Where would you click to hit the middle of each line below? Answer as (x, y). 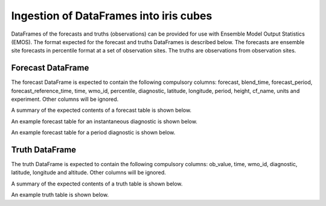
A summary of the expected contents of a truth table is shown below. (97, 184)
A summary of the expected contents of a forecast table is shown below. (101, 110)
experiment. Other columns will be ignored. (65, 99)
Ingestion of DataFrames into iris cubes (112, 16)
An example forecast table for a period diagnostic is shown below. (93, 132)
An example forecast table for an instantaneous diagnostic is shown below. (104, 121)
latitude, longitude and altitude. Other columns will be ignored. (88, 173)
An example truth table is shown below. (60, 195)
